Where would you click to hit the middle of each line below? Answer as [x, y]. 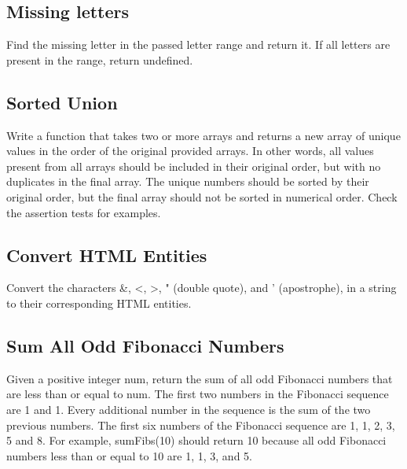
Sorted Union [62, 102]
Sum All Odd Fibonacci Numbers [145, 345]
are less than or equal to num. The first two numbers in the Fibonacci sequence [198, 394]
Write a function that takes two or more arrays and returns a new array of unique [203, 135]
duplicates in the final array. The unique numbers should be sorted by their [188, 181]
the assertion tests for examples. [84, 212]
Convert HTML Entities [107, 255]
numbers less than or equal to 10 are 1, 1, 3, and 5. [129, 455]
